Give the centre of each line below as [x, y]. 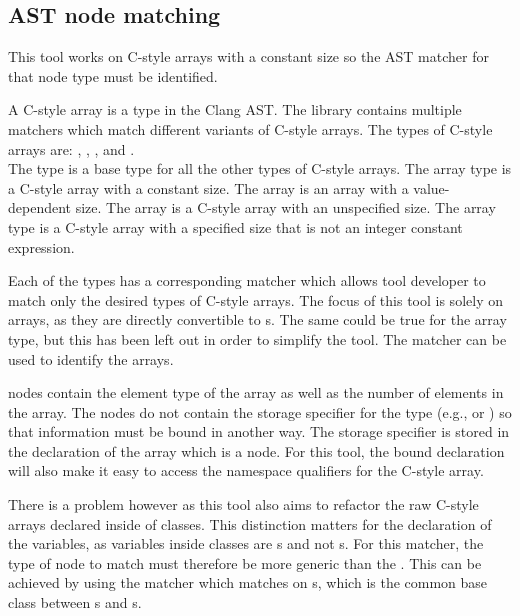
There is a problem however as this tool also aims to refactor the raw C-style [243, 504]
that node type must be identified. [113, 75]
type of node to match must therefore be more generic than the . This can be [245, 562]
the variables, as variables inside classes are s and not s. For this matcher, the [246, 543]
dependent [40, 207]
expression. [41, 246]
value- [431, 187]
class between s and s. [75, 602]
